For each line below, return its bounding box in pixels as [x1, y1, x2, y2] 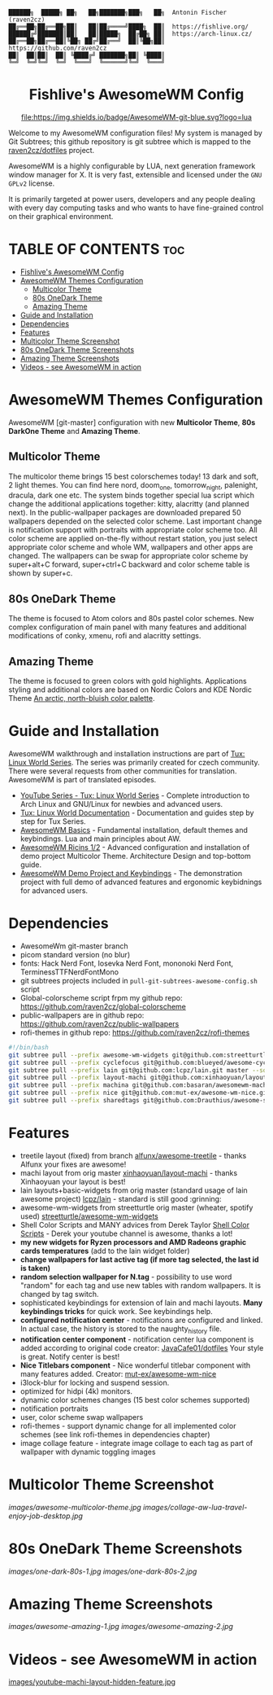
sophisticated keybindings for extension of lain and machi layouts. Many [19, 1298, 263, 1307]
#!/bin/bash [8, 1043, 49, 1051]
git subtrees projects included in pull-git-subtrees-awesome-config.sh [19, 975, 258, 985]
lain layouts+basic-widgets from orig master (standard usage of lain [19, 1185, 248, 1195]
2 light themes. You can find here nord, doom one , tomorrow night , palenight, [8, 480, 258, 492]
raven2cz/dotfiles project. [8, 145, 95, 155]
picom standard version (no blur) [19, 949, 131, 959]
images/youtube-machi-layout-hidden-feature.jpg [8, 1677, 176, 1687]
